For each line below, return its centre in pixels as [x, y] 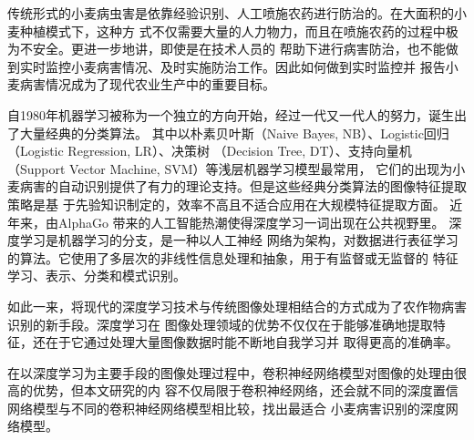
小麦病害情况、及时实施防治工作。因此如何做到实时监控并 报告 [258, 66]
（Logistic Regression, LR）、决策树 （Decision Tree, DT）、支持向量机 [210, 151]
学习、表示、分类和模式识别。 [97, 276]
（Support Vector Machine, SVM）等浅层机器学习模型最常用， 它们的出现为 [230, 168]
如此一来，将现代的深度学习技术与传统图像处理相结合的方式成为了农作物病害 [237, 306]
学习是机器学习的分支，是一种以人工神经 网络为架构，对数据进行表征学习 [239, 240]
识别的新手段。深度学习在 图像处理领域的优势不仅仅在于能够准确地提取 [220, 324]
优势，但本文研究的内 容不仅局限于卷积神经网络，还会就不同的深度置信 [245, 390]
